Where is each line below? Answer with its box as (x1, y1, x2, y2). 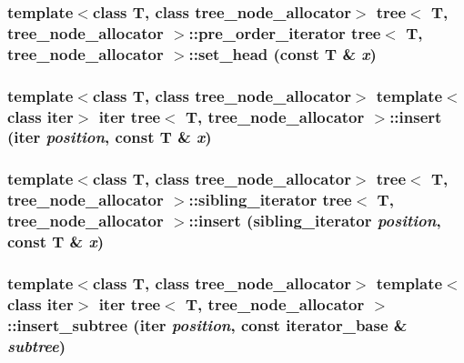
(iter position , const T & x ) (7, 126, 212, 148)
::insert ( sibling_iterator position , (188, 209, 441, 232)
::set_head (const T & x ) (188, 42, 377, 65)
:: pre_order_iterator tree (188, 21, 381, 44)
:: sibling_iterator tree (188, 188, 352, 211)
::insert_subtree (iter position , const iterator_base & (7, 313, 408, 336)
